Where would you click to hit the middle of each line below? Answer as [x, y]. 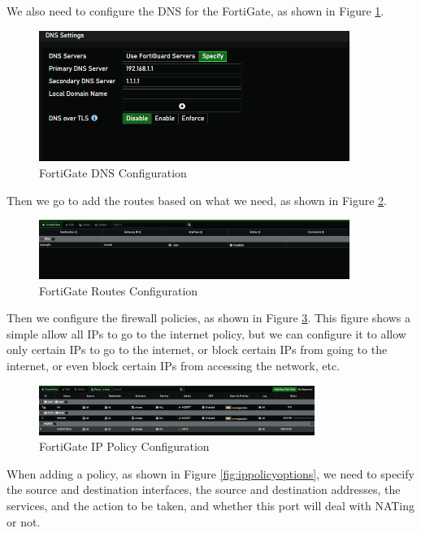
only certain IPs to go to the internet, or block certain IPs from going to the [197, 350]
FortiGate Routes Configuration [119, 290]
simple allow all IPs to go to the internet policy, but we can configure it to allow [206, 333]
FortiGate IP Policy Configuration [124, 446]
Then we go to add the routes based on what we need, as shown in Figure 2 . [197, 200]
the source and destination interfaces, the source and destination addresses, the [204, 489]
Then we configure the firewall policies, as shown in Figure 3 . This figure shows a [209, 318]
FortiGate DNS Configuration [113, 173]
